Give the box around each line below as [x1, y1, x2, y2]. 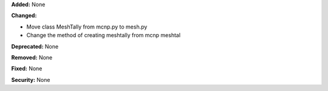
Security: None [11, 76, 50, 83]
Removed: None [11, 53, 53, 61]
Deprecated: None [11, 42, 59, 50]
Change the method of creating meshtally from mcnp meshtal [26, 32, 181, 39]
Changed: [11, 12, 37, 19]
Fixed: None [11, 65, 43, 72]
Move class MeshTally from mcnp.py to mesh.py [26, 23, 148, 30]
